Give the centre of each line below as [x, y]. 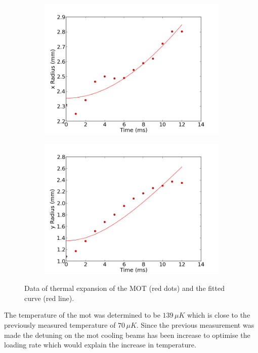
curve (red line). [49, 298]
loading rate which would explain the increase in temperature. [100, 345]
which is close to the [219, 315]
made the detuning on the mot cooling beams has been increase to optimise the [127, 335]
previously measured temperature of [60, 324]
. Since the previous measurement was [195, 324]
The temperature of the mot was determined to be [82, 315]
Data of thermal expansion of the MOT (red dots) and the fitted [124, 288]
